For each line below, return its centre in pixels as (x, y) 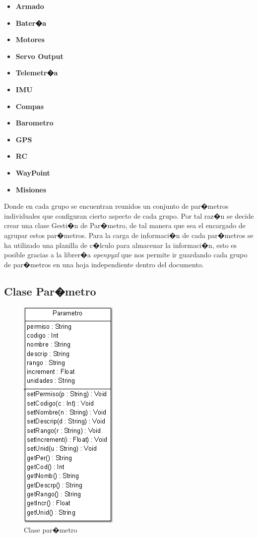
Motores (30, 39)
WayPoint (33, 172)
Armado (30, 6)
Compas (30, 106)
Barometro (34, 123)
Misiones (31, 189)
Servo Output (39, 56)
